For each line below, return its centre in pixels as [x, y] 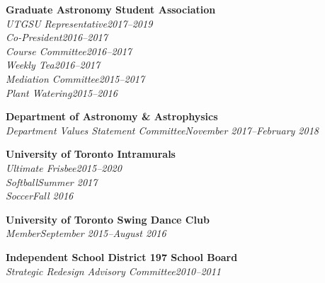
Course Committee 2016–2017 [69, 51]
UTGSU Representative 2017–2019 [79, 23]
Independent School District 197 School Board [122, 256]
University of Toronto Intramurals [91, 154]
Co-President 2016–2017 [57, 37]
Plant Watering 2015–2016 [62, 92]
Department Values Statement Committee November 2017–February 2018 [162, 130]
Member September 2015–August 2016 [86, 233]
